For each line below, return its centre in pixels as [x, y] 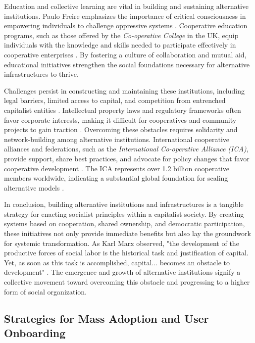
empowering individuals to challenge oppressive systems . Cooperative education [126, 25]
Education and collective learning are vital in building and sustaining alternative [127, 6]
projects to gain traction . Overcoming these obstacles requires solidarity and [121, 129]
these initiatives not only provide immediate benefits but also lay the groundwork [127, 233]
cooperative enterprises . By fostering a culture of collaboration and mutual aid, [125, 54]
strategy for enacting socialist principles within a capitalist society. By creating [124, 214]
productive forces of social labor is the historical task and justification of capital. [126, 253]
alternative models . [34, 187]
